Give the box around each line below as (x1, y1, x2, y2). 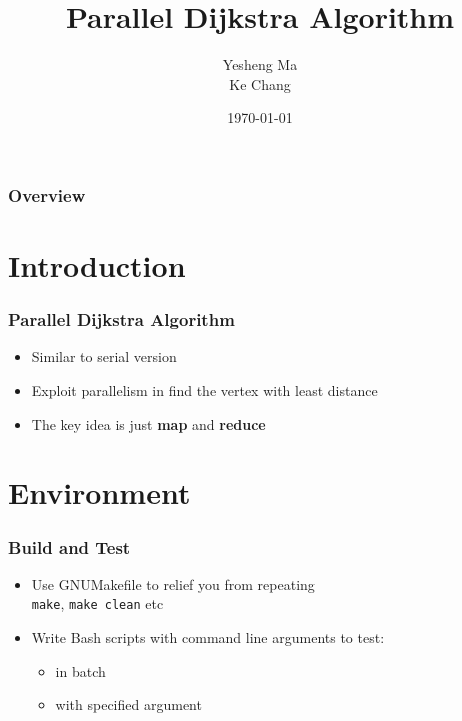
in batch (55, 660, 106, 681)
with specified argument (55, 694, 202, 715)
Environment (8, 472, 191, 513)
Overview (8, 182, 86, 207)
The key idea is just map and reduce (31, 413, 266, 434)
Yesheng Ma (222, 54, 298, 75)
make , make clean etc (31, 593, 164, 614)
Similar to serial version (31, 346, 177, 367)
